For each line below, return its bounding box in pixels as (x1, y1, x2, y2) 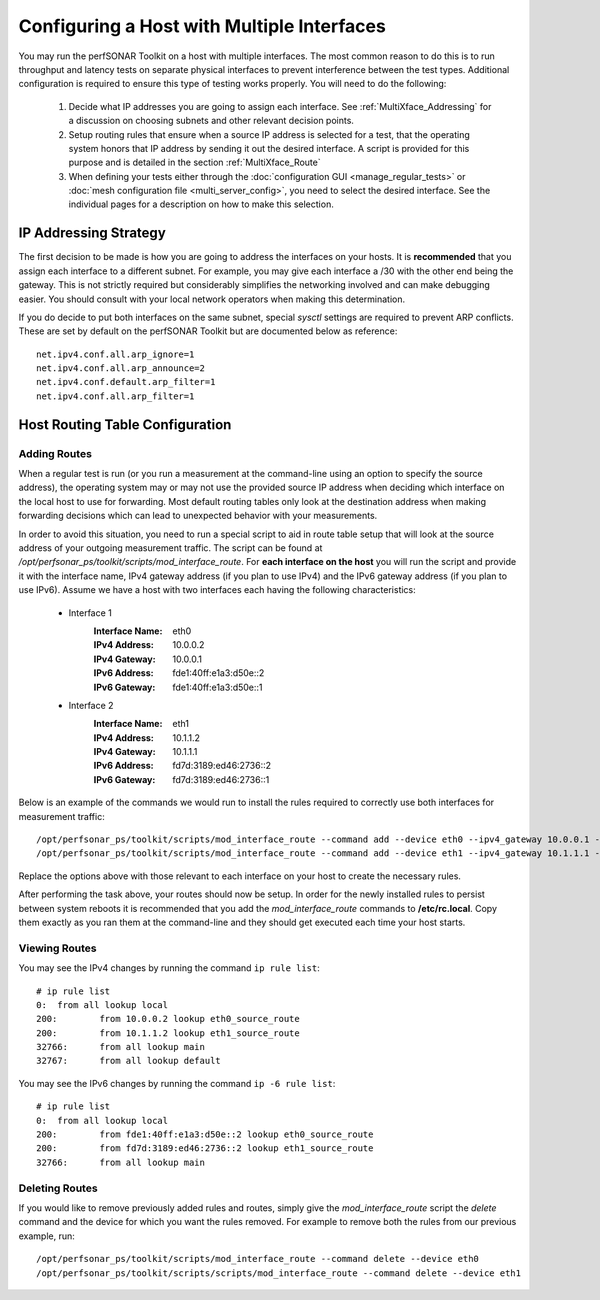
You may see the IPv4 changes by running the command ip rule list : (18, 962, 320, 974)
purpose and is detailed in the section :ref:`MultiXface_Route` (68, 156, 321, 169)
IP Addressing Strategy (18, 225, 167, 242)
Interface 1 (68, 606, 112, 619)
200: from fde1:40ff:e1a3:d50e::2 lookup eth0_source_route (36, 1129, 374, 1140)
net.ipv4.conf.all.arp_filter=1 (36, 390, 195, 402)
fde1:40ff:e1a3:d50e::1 (172, 681, 264, 693)
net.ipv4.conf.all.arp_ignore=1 (36, 348, 195, 360)
